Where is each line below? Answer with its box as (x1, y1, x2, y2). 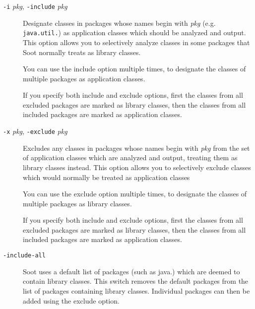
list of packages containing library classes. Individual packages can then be (23, 285, 250, 296)
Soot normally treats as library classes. (23, 47, 141, 57)
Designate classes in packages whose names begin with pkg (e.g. (23, 17, 216, 28)
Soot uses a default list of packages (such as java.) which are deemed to (23, 266, 240, 276)
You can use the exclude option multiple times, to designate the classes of (23, 188, 247, 199)
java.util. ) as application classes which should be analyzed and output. (23, 27, 246, 38)
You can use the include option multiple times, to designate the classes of (23, 63, 246, 74)
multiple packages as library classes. (23, 198, 132, 208)
